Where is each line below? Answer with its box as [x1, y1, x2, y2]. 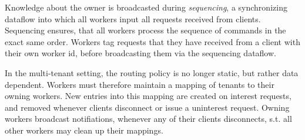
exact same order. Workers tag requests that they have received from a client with [5, 35, 300, 47]
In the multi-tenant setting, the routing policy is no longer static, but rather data [5, 66, 299, 78]
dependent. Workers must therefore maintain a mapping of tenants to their [5, 78, 274, 90]
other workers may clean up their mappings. [5, 124, 163, 136]
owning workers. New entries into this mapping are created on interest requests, [5, 90, 291, 102]
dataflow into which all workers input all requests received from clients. [5, 12, 261, 25]
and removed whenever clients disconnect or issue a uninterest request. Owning [5, 101, 290, 113]
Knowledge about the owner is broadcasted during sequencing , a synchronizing [5, 1, 287, 13]
